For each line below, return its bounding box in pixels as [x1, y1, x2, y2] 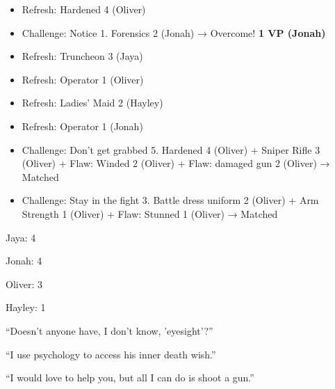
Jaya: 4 [6, 230, 36, 244]
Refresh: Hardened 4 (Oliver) [22, 2, 146, 16]
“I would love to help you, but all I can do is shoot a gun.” [6, 370, 254, 385]
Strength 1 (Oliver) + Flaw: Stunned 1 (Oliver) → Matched [22, 206, 278, 221]
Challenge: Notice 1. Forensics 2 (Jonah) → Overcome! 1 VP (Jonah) [22, 25, 326, 40]
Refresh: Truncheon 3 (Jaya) [22, 49, 143, 63]
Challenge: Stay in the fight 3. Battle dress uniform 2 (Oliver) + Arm [22, 193, 319, 207]
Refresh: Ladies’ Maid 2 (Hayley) [22, 95, 163, 110]
